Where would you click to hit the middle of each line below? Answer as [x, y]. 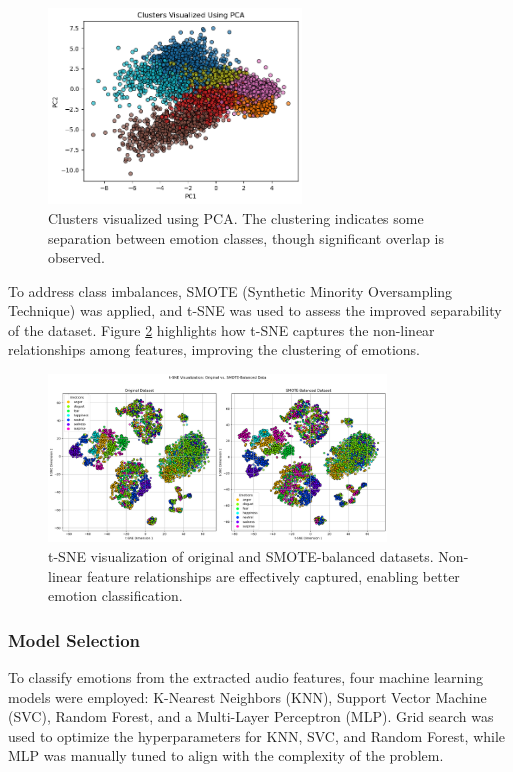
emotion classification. [115, 595]
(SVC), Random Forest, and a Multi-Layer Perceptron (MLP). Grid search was [251, 716]
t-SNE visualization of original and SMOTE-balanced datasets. [241, 555]
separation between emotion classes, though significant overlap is [246, 237]
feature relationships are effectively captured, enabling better [273, 575]
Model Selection [74, 639]
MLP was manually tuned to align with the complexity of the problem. [226, 755]
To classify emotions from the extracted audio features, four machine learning [245, 676]
